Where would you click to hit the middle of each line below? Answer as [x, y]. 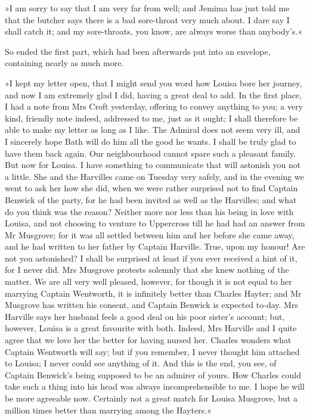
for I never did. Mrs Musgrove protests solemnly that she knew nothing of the [147, 270]
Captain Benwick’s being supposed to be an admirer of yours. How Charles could [153, 374]
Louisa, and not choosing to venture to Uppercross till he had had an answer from [155, 223]
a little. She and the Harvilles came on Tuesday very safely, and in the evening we [154, 176]
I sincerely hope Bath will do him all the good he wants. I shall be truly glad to [151, 141]
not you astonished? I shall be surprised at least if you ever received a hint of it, [151, 258]
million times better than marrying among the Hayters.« [108, 410]
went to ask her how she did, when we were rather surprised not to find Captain [151, 188]
